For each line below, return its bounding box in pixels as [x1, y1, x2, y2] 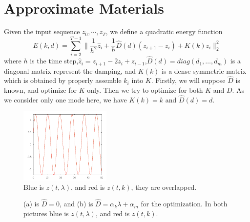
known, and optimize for [4, 84, 77, 95]
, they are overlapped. [131, 182, 197, 192]
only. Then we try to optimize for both [87, 84, 203, 95]
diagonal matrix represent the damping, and [4, 65, 136, 76]
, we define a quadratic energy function [105, 26, 223, 37]
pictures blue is [23, 208, 69, 218]
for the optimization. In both [141, 199, 228, 209]
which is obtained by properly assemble [4, 75, 122, 85]
